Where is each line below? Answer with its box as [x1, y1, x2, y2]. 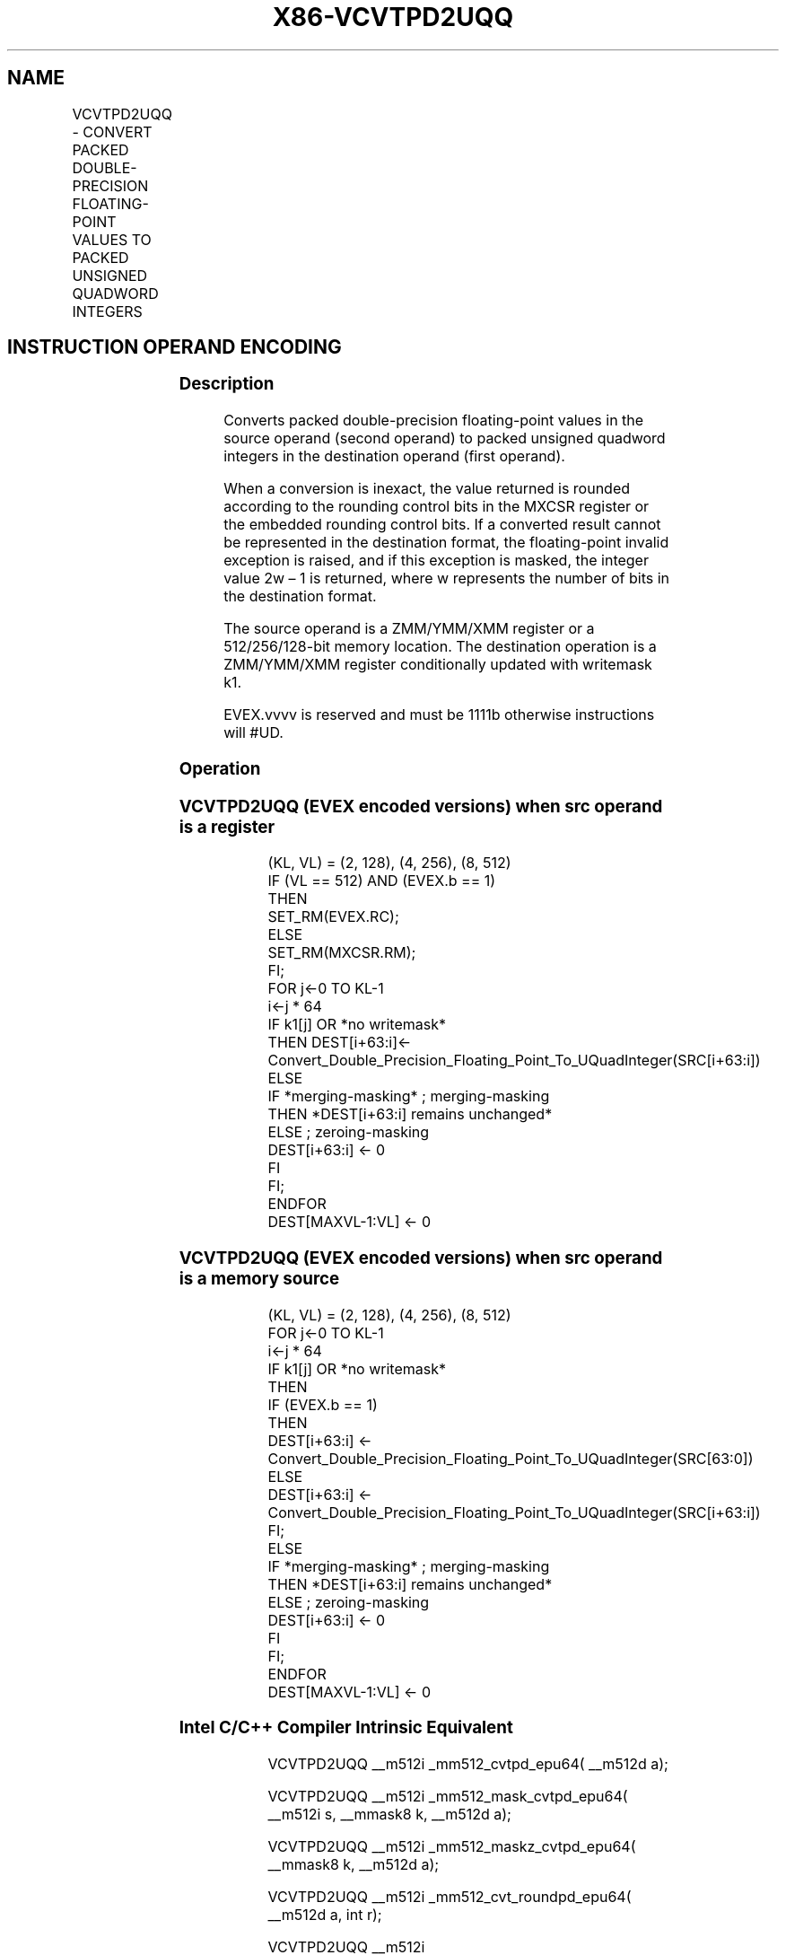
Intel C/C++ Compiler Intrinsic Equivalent [179, 1717, 513, 1739]
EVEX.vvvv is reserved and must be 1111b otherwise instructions [223, 706, 655, 724]
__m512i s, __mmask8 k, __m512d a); [267, 1805, 511, 1824]
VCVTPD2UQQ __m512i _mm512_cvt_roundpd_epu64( [267, 1888, 632, 1907]
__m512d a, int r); [267, 1906, 382, 1924]
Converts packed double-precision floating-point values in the [223, 411, 644, 430]
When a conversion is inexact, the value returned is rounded [223, 479, 631, 498]
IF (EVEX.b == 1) [267, 1395, 378, 1414]
